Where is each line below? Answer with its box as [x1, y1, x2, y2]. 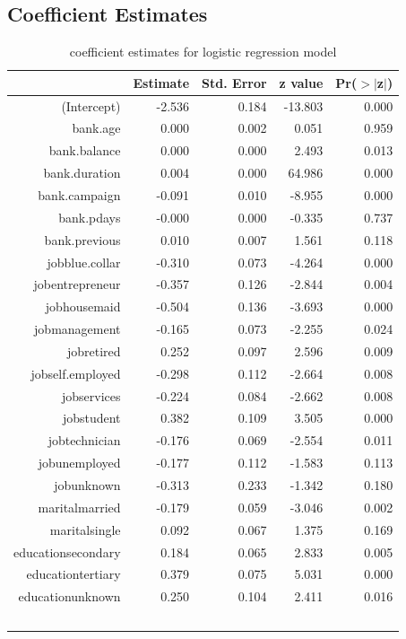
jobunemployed [38, 453, 121, 472]
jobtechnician [48, 431, 121, 450]
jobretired [66, 341, 121, 360]
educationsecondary [13, 542, 121, 561]
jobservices [62, 386, 121, 405]
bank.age [72, 118, 121, 137]
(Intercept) [61, 96, 121, 115]
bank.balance [48, 141, 121, 160]
